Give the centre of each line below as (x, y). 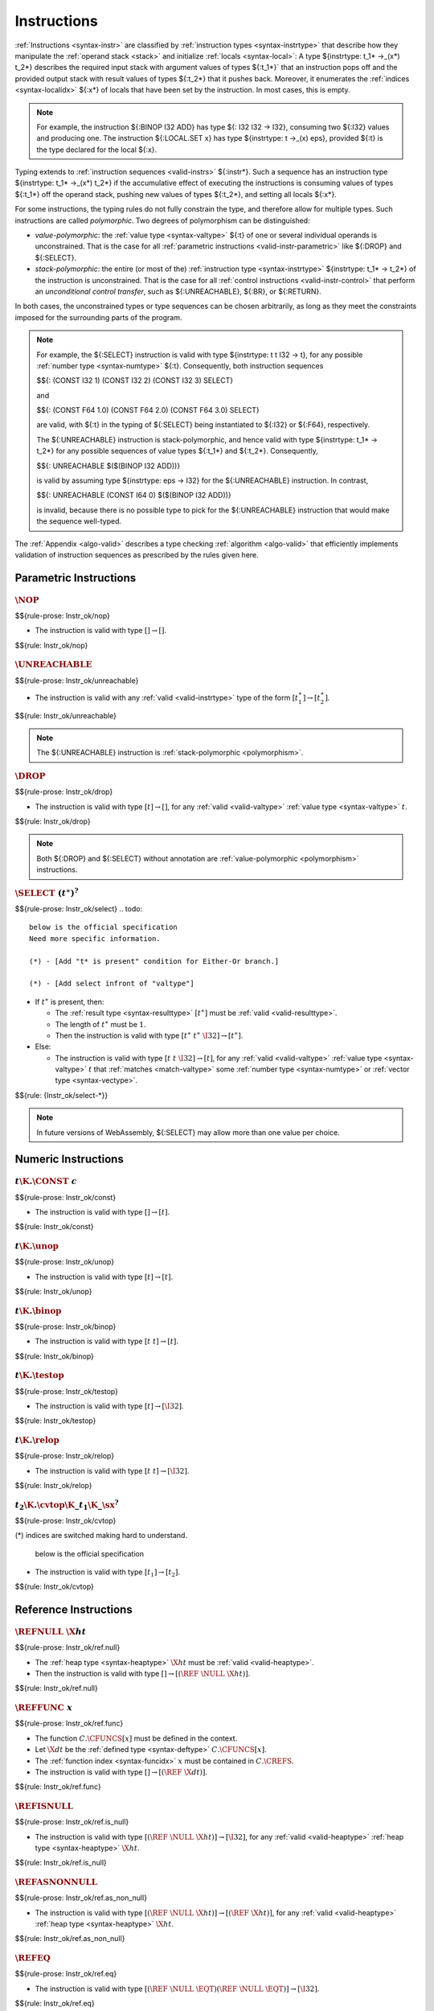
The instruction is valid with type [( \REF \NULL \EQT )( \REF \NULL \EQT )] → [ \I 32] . (177, 1988)
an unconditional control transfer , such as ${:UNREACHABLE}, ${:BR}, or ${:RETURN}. (178, 291)
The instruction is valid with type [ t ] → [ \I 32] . (109, 1406)
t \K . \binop (38, 1311)
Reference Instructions (74, 1610)
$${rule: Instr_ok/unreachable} (66, 715)
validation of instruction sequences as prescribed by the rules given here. (137, 555)
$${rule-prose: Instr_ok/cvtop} (66, 1520)
